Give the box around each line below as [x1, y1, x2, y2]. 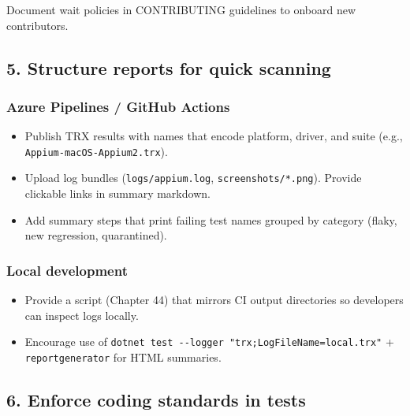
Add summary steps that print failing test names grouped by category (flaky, [24, 211, 397, 228]
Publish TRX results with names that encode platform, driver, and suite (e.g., [24, 128, 403, 144]
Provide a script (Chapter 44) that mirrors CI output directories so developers [24, 292, 404, 308]
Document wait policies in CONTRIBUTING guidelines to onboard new [6, 2, 356, 17]
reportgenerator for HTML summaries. [24, 348, 222, 365]
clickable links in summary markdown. [24, 185, 211, 202]
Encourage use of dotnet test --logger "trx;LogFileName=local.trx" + [24, 333, 394, 350]
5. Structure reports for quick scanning [6, 55, 331, 80]
